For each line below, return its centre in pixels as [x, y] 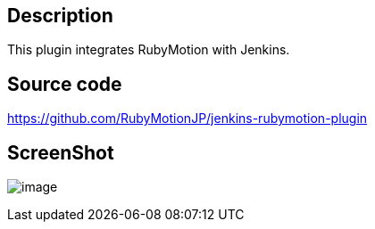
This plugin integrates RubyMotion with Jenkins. [149, 50]
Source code [65, 84]
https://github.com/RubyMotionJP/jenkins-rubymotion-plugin [187, 119]
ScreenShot [61, 152]
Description [60, 16]
